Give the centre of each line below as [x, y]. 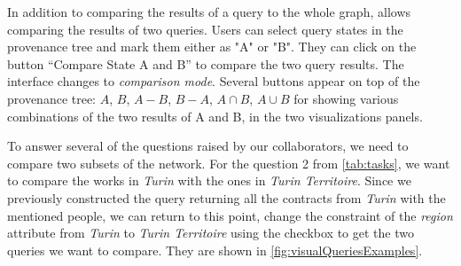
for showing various [346, 98]
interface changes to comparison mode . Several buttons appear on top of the [214, 81]
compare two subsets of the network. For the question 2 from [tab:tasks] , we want [229, 163]
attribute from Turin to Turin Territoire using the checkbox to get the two [211, 233]
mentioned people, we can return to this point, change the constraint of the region [230, 215]
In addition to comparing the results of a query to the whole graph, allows [209, 12]
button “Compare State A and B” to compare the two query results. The [206, 63]
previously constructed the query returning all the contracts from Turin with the [227, 197]
